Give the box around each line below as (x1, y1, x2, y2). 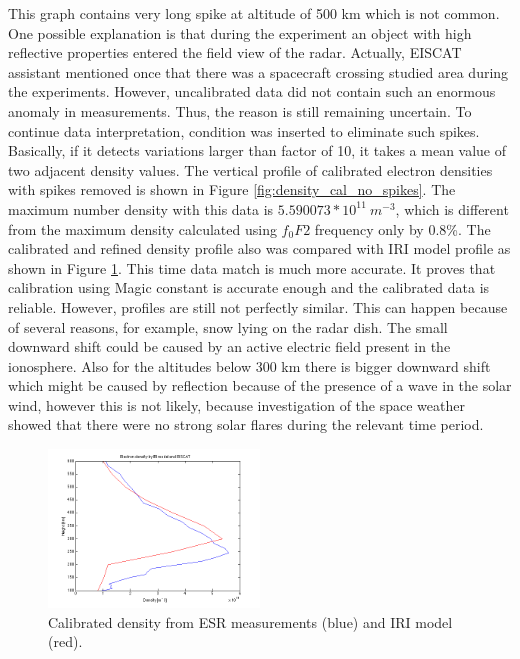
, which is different (395, 198, 509, 219)
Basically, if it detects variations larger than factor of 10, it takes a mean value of (8, 140, 507, 161)
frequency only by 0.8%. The (314, 218, 491, 239)
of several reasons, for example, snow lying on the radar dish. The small (8, 316, 448, 337)
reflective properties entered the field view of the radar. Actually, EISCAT (8, 42, 462, 63)
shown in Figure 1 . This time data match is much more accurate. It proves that (8, 257, 496, 278)
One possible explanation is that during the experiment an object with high (8, 22, 472, 43)
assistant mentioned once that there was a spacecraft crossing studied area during (8, 61, 509, 82)
